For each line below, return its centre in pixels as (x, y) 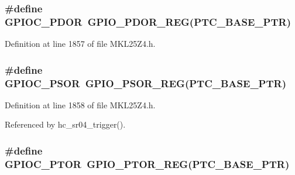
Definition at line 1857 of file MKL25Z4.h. (80, 44)
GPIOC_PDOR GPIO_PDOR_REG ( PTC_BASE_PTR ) (148, 21)
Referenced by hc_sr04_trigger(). (65, 124)
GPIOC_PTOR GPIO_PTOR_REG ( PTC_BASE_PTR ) (147, 164)
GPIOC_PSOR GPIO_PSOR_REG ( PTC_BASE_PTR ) (146, 83)
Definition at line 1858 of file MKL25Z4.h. (80, 104)
